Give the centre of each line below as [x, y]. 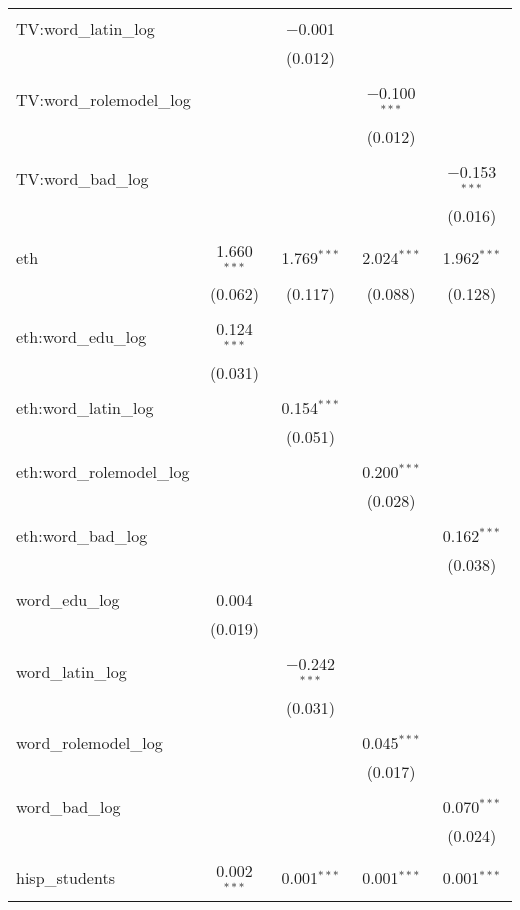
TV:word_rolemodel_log [103, 100]
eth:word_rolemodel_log [103, 472]
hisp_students [65, 878]
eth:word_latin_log [85, 408]
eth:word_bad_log [82, 536]
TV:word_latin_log [85, 28]
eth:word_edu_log [81, 336]
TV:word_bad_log [82, 179]
